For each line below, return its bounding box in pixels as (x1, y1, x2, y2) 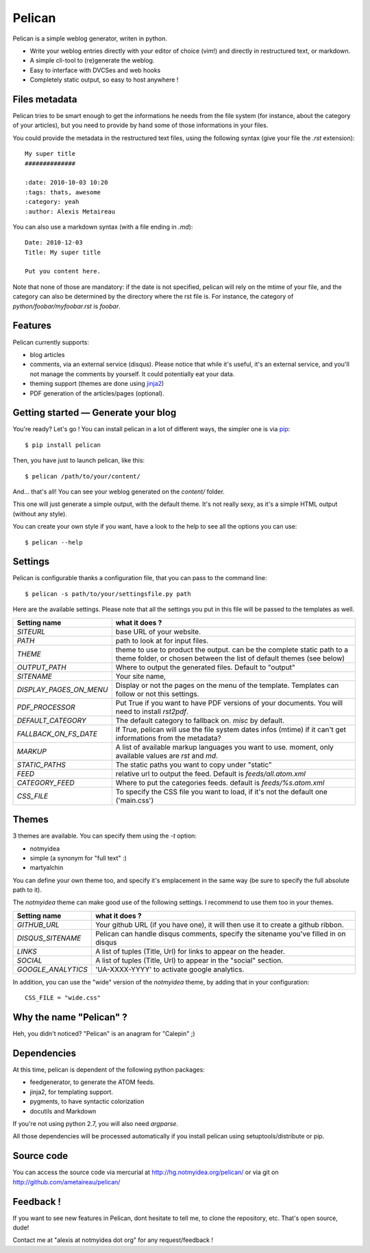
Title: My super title (25, 248, 101, 256)
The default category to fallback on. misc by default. (115, 715, 285, 725)
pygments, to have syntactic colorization (29, 1097, 145, 1105)
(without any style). (12, 509, 68, 518)
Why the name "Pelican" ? (12, 1011, 127, 1023)
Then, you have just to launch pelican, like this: (12, 457, 145, 465)
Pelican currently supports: (12, 338, 89, 346)
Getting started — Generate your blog (12, 407, 177, 419)
